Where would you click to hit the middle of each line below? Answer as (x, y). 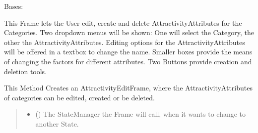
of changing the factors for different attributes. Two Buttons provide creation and (128, 61)
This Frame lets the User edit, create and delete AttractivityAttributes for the (123, 22)
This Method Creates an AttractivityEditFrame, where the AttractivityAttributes (128, 88)
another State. (57, 123)
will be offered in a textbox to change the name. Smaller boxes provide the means (128, 52)
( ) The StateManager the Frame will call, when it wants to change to (141, 114)
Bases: (14, 6)
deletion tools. (26, 71)
